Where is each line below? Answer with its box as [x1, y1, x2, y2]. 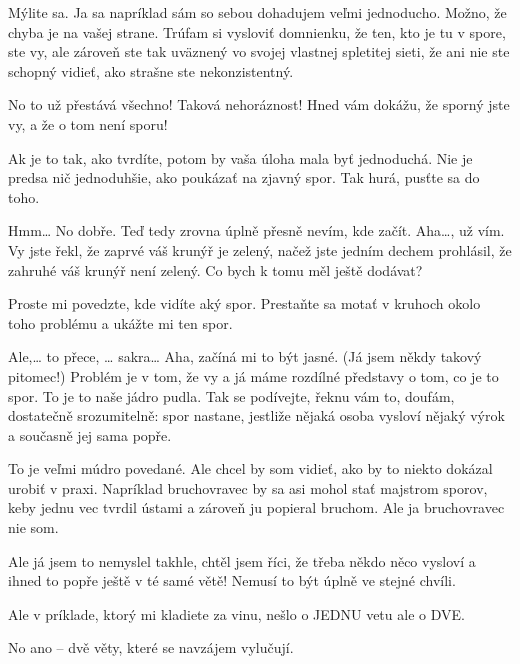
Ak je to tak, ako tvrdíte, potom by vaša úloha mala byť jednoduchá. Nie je [8, 147, 473, 168]
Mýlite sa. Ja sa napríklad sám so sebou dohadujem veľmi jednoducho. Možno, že [8, 2, 507, 22]
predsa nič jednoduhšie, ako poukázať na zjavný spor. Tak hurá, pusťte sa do [8, 167, 480, 188]
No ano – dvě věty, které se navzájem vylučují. [8, 637, 294, 658]
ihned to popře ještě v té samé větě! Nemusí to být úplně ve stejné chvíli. [8, 570, 456, 591]
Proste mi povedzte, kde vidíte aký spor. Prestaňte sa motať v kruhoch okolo [8, 293, 481, 314]
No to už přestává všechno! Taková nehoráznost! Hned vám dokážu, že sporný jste [8, 94, 510, 115]
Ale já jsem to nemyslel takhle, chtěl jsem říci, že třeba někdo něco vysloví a [8, 550, 476, 571]
